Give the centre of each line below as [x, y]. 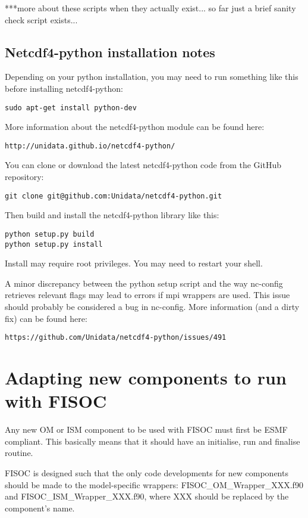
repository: [24, 177]
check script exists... [41, 19]
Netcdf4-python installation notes [110, 52]
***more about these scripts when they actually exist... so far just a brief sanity [150, 8]
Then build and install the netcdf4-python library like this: [112, 215]
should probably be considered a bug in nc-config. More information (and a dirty [152, 307]
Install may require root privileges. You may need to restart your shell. [134, 263]
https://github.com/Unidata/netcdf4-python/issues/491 [116, 338]
